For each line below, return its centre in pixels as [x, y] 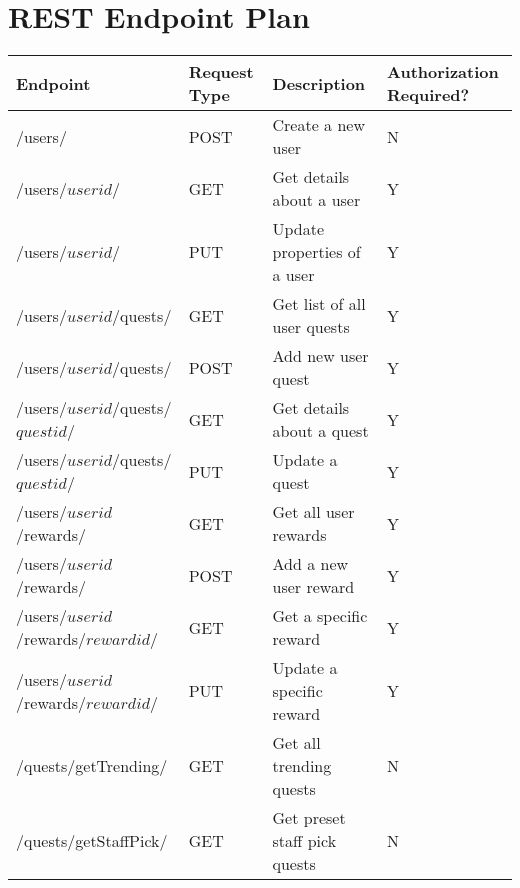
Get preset [309, 818]
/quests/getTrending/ [92, 766]
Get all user [313, 512]
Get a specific [320, 616]
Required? [428, 95]
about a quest [320, 431]
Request [221, 72]
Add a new [310, 564]
